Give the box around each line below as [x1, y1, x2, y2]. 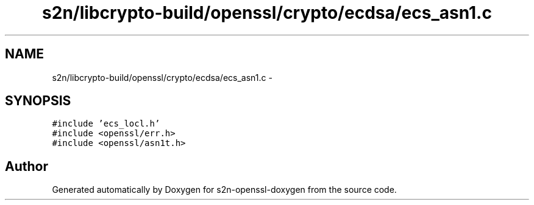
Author [5, 158, 48, 174]
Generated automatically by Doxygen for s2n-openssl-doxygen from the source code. [52, 184, 397, 195]
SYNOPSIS [5, 93, 71, 109]
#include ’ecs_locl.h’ [52, 119, 160, 129]
